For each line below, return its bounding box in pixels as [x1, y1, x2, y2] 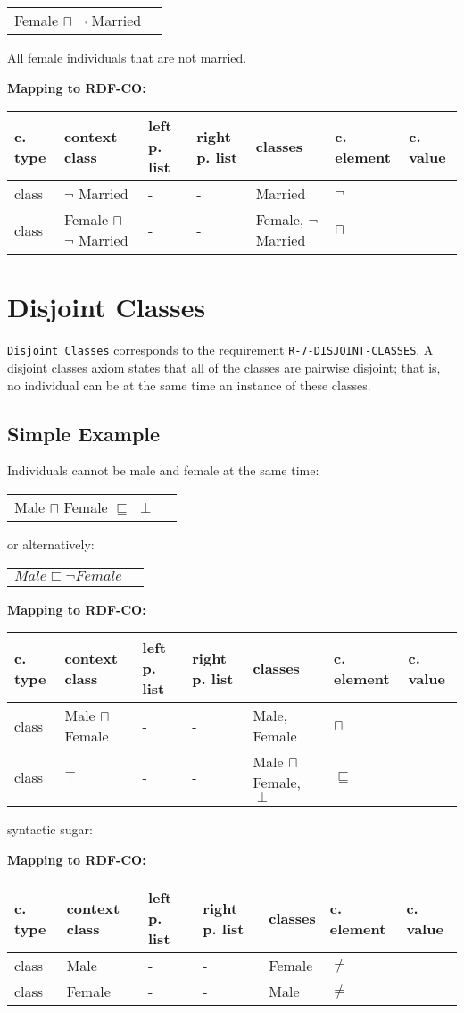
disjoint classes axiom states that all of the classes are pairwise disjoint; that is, [7, 357, 441, 376]
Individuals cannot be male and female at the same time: [7, 461, 319, 480]
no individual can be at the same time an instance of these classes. [7, 375, 371, 394]
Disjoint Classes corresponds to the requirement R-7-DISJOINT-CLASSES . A [7, 340, 434, 359]
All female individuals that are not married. [7, 48, 247, 66]
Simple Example [7, 419, 161, 447]
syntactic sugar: [7, 820, 93, 839]
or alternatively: [7, 534, 95, 553]
